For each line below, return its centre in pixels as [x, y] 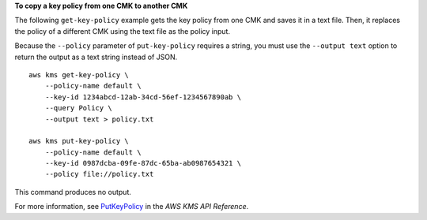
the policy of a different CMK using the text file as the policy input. [123, 31]
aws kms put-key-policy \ [79, 141]
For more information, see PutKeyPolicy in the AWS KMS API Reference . [132, 207]
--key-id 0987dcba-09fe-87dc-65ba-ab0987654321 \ [143, 163]
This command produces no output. [73, 192]
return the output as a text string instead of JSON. [96, 57]
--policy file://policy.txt [99, 174]
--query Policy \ [78, 108]
